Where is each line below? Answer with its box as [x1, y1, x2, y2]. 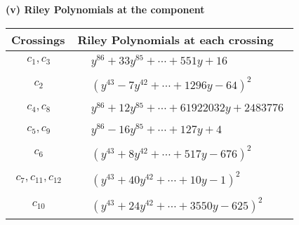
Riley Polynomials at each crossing [77, 31, 274, 48]
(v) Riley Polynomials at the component [6, 2, 205, 16]
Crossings [11, 31, 65, 48]
